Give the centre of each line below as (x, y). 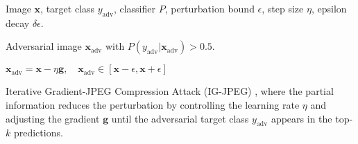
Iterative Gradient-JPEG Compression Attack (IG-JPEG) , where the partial (170, 91)
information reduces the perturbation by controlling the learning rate (153, 104)
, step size (283, 8)
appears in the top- (312, 118)
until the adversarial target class (180, 118)
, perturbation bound (210, 8)
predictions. (38, 133)
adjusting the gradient (53, 118)
